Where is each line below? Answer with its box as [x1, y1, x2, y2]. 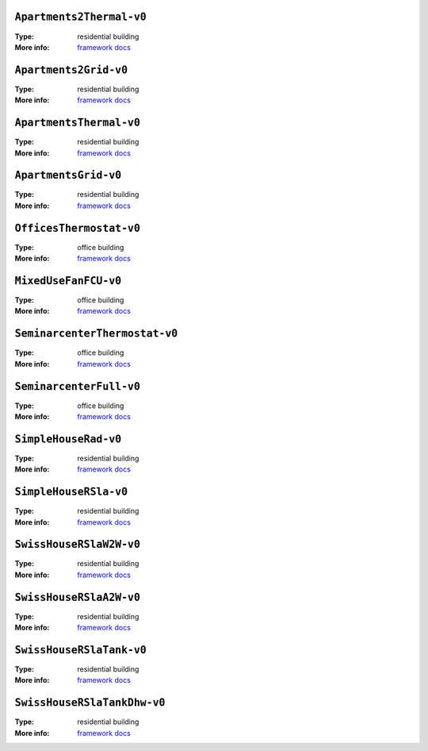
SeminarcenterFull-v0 [14, 379, 140, 393]
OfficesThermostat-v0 [14, 221, 140, 234]
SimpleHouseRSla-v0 [14, 485, 128, 499]
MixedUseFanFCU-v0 [14, 274, 122, 287]
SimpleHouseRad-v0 [14, 433, 122, 445]
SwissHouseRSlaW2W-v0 [14, 538, 140, 551]
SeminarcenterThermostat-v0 [14, 327, 178, 341]
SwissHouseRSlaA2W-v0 [14, 591, 140, 603]
